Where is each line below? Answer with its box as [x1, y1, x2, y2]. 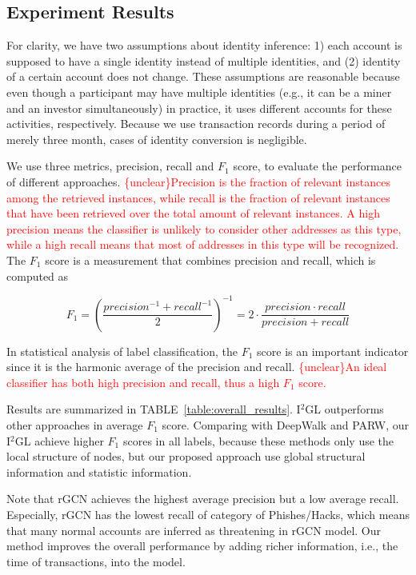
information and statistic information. [6, 463, 192, 480]
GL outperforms [305, 401, 384, 417]
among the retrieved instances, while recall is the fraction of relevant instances [6, 189, 390, 206]
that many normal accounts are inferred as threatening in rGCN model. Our [6, 521, 381, 538]
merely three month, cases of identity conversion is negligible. [6, 130, 307, 147]
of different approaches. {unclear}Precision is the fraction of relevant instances [6, 173, 390, 190]
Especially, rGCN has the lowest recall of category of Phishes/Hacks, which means [6, 505, 410, 522]
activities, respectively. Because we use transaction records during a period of [6, 115, 386, 132]
